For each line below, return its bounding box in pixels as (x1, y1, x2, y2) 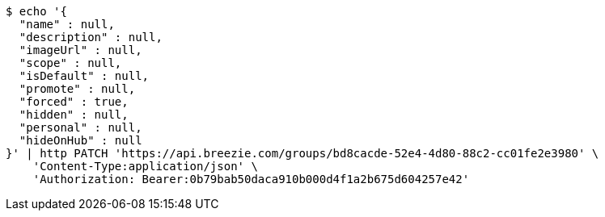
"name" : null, (19, 18, 115, 31)
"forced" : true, (19, 95, 129, 108)
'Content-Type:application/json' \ (32, 160, 258, 173)
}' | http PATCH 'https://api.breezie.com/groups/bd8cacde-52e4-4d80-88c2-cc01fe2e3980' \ (6, 147, 599, 160)
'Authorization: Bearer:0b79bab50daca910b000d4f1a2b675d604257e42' (32, 173, 470, 186)
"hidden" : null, (19, 108, 129, 121)
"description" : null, (19, 31, 163, 44)
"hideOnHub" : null (19, 134, 142, 147)
